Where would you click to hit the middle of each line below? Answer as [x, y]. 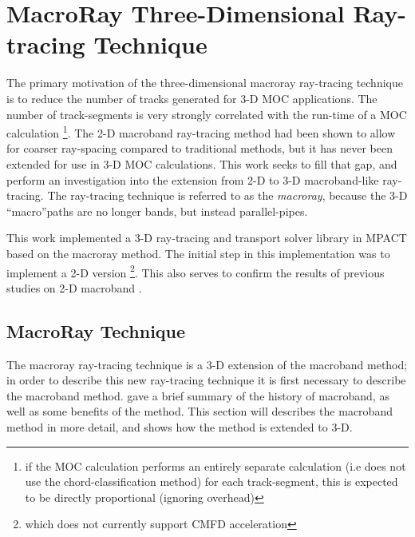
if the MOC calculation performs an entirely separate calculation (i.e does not [215, 465]
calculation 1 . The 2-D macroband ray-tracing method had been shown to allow [201, 131]
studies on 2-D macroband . [74, 287]
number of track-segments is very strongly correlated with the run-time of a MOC [207, 114]
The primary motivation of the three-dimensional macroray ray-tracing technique [205, 83]
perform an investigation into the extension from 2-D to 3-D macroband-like [193, 179]
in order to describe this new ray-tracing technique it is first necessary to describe [206, 380]
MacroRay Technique [96, 330]
